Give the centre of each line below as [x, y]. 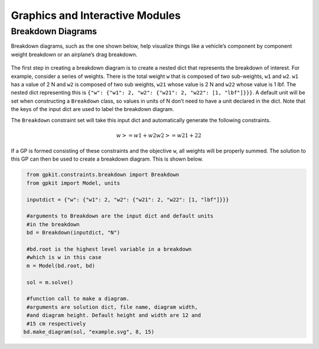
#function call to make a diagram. [78, 299]
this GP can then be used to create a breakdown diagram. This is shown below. [107, 159]
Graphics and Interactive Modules [96, 15]
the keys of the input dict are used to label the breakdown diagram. [92, 109]
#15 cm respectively [56, 324]
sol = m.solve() [50, 282]
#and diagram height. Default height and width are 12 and [114, 315]
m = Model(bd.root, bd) [61, 265]
